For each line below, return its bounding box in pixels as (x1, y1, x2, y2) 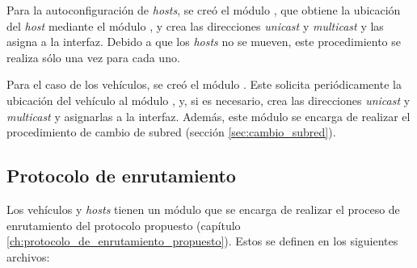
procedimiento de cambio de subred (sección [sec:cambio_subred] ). (6, 124, 336, 140)
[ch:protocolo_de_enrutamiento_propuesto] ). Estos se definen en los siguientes (6, 232, 398, 249)
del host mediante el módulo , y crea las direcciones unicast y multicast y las (6, 17, 384, 34)
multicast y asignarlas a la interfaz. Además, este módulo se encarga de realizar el (6, 107, 411, 124)
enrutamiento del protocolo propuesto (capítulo (6, 216, 241, 233)
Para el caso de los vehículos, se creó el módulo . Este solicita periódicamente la (6, 76, 402, 93)
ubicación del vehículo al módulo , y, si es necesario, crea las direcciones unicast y (6, 91, 411, 108)
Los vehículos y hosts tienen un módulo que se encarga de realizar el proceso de (6, 200, 400, 217)
